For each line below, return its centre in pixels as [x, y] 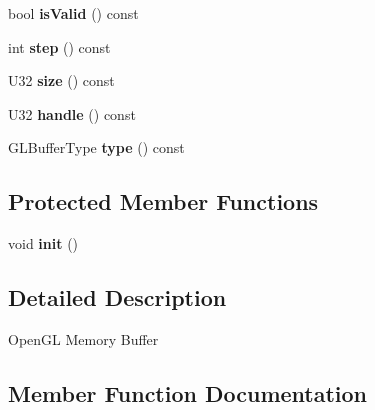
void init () [43, 243]
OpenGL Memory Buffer [83, 338]
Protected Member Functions [163, 201]
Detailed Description [117, 297]
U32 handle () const [72, 113]
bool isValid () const [73, 13]
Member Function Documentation [188, 392]
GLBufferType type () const [96, 147]
